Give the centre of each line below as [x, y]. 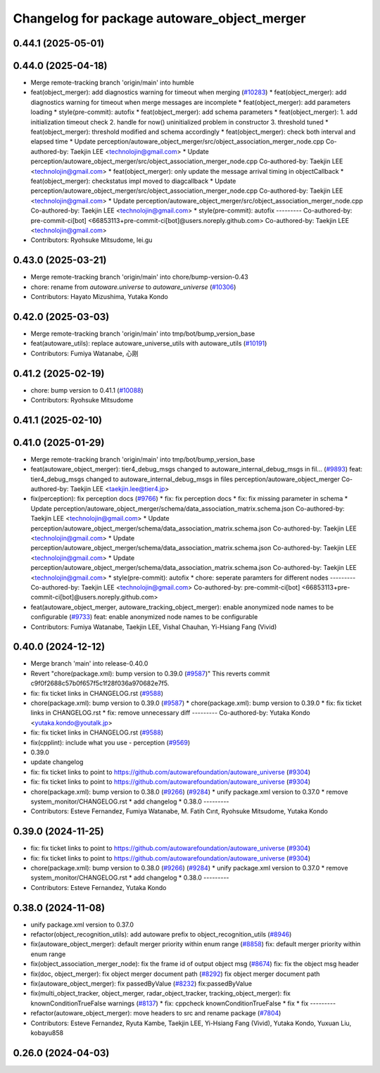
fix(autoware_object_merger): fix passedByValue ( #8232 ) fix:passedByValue [141, 984]
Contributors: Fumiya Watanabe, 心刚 [84, 353]
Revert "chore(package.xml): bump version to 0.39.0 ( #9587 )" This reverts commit [150, 673]
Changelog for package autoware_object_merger [159, 18]
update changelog [57, 762]
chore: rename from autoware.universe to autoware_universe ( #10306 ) [133, 287]
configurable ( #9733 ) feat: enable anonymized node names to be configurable [144, 617]
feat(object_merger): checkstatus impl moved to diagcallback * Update [133, 181]
